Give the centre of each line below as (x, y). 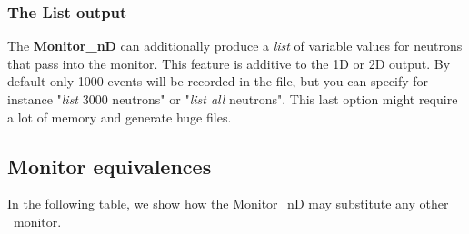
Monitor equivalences (110, 166)
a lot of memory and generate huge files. (120, 117)
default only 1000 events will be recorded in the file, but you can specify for (218, 81)
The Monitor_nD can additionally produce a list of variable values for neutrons (235, 46)
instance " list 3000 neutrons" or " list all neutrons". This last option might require (233, 99)
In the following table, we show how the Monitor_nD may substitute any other (228, 204)
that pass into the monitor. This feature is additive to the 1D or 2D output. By (229, 63)
